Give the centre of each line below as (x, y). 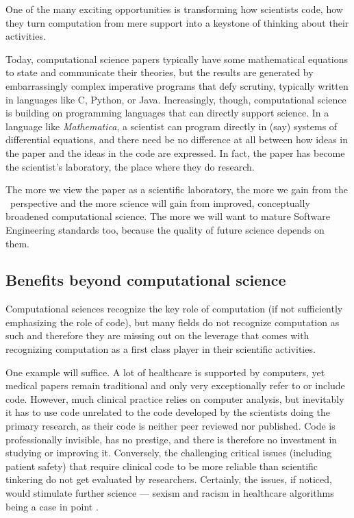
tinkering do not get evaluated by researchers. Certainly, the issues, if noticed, (169, 479)
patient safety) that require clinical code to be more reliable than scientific (162, 466)
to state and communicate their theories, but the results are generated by (160, 72)
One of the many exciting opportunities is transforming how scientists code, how (174, 9)
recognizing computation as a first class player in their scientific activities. (161, 349)
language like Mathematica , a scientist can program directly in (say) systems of (172, 126)
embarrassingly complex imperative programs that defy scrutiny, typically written (177, 85)
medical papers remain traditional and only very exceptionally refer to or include (175, 385)
